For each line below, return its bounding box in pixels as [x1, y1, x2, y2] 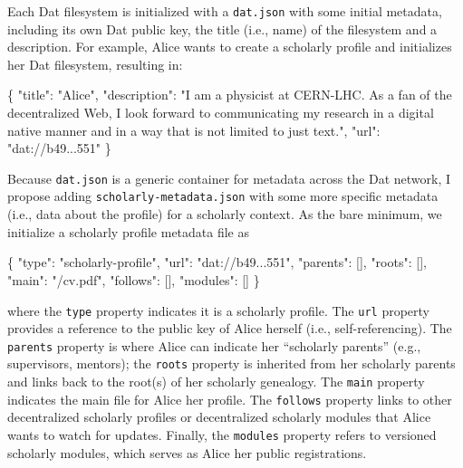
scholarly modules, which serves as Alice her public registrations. [7, 443, 367, 462]
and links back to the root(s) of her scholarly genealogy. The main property [7, 372, 425, 391]
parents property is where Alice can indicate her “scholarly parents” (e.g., [7, 336, 421, 355]
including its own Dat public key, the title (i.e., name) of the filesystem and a [7, 19, 438, 38]
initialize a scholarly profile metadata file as [7, 222, 250, 241]
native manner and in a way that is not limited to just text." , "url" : [7, 120, 381, 139]
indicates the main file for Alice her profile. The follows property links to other [7, 389, 452, 408]
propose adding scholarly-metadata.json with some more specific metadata [7, 186, 439, 205]
